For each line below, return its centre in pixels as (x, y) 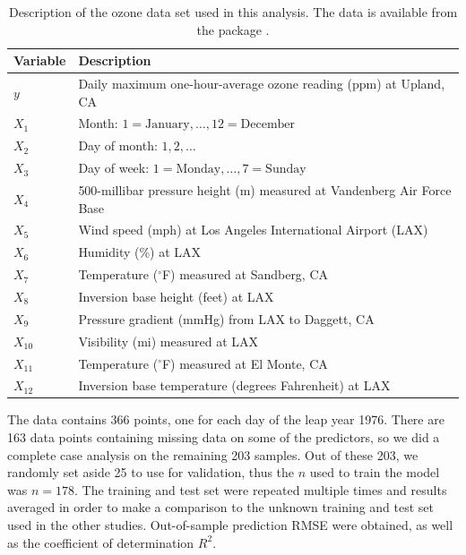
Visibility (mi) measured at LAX (168, 341)
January (168, 125)
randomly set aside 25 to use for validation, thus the (151, 472)
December (268, 125)
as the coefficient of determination (101, 542)
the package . (233, 29)
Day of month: (118, 145)
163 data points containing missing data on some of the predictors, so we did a (224, 437)
